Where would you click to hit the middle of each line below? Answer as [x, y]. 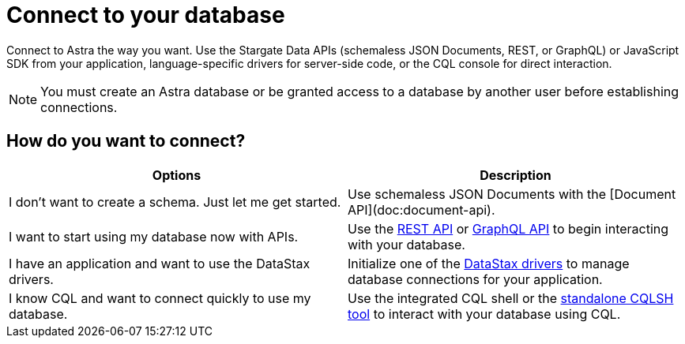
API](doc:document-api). [422, 209]
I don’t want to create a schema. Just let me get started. [175, 202]
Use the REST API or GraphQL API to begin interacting [508, 228]
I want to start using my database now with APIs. [154, 236]
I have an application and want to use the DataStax [160, 263]
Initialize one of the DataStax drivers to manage [489, 263]
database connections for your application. [475, 279]
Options [177, 175]
